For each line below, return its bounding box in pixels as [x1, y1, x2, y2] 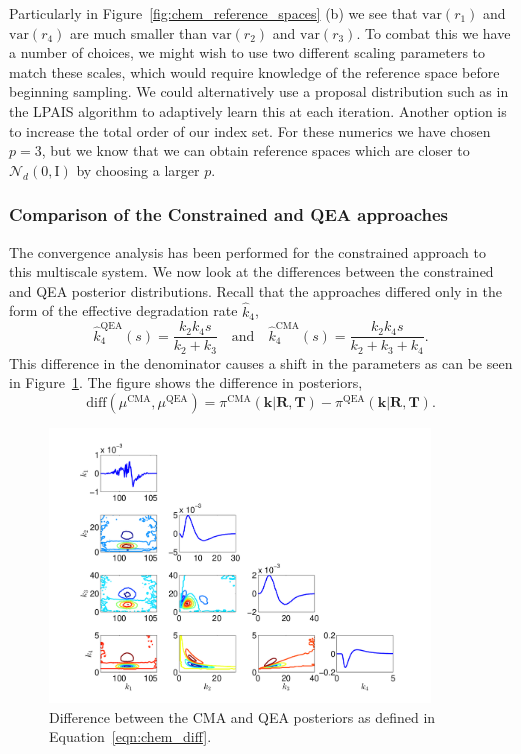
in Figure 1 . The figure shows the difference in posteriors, [9, 372, 363, 393]
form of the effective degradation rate [9, 300, 238, 321]
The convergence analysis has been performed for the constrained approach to [9, 241, 486, 262]
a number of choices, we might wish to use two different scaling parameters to [9, 42, 486, 63]
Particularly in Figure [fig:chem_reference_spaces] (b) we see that [9, 3, 418, 23]
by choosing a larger [76, 159, 200, 180]
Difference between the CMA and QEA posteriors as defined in [49, 706, 436, 727]
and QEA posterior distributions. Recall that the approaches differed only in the [9, 280, 502, 301]
